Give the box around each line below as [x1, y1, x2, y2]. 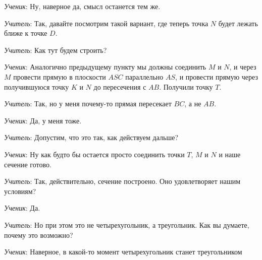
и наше [219, 149, 241, 159]
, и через [229, 61, 256, 72]
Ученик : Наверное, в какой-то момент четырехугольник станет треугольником [4, 246, 242, 257]
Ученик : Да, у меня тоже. [4, 115, 82, 125]
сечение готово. [4, 159, 51, 169]
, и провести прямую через [175, 71, 258, 82]
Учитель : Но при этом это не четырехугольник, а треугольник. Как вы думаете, [4, 219, 249, 230]
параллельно [125, 71, 164, 82]
